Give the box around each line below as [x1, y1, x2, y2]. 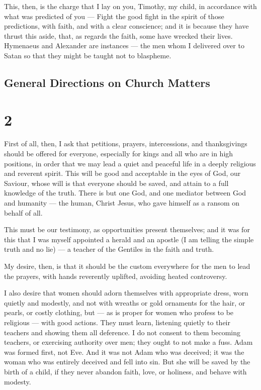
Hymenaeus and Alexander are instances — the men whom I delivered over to [4, 40, 244, 51]
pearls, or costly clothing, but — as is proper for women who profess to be [4, 307, 234, 318]
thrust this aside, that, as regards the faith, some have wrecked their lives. [4, 30, 233, 41]
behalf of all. [4, 207, 43, 218]
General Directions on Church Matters [4, 74, 210, 90]
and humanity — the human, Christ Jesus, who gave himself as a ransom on [4, 198, 240, 208]
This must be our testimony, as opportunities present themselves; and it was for [4, 224, 250, 235]
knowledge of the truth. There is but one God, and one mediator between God [4, 187, 246, 198]
